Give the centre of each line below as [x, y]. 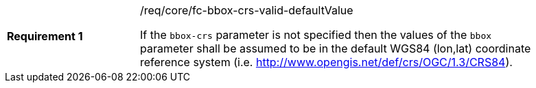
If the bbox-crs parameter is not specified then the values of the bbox [316, 35]
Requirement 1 [45, 36]
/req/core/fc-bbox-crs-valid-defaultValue [247, 10]
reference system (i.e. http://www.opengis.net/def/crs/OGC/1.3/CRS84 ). [326, 62]
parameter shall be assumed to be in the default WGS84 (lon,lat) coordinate [336, 48]
